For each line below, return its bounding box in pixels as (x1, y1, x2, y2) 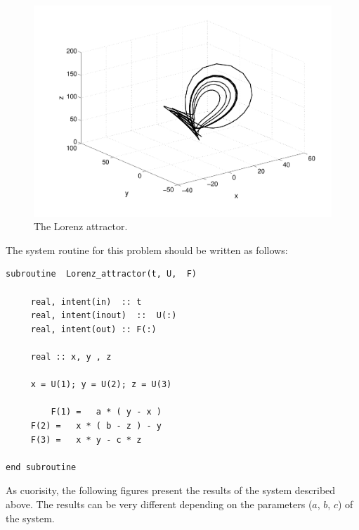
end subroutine (6, 462, 77, 472)
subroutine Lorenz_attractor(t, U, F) (6, 269, 197, 279)
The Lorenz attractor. (34, 219, 128, 234)
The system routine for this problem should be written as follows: (6, 242, 288, 257)
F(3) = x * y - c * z (30, 434, 142, 445)
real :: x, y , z (30, 352, 112, 362)
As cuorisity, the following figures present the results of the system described (6, 483, 336, 498)
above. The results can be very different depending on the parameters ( (6, 496, 313, 511)
